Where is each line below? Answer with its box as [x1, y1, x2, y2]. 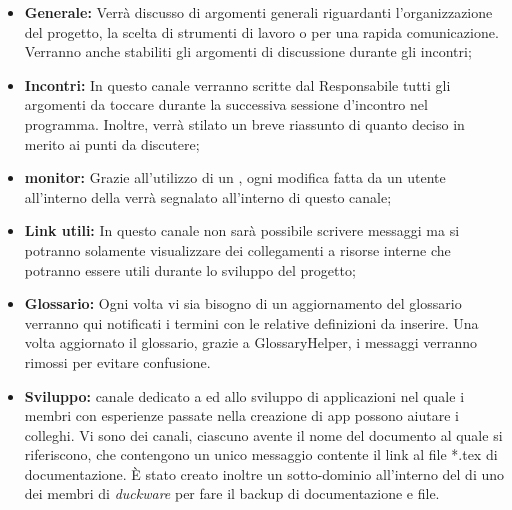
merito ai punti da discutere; [24, 133, 200, 154]
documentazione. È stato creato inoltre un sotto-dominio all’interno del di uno [24, 463, 505, 484]
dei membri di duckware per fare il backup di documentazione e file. [24, 483, 440, 504]
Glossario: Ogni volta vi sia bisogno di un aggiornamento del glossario [24, 293, 462, 314]
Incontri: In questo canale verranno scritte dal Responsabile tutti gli [24, 74, 451, 95]
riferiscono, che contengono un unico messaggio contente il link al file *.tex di [24, 444, 498, 465]
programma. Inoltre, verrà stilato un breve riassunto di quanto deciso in [24, 113, 465, 134]
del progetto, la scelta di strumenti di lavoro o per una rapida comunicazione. [24, 21, 499, 42]
